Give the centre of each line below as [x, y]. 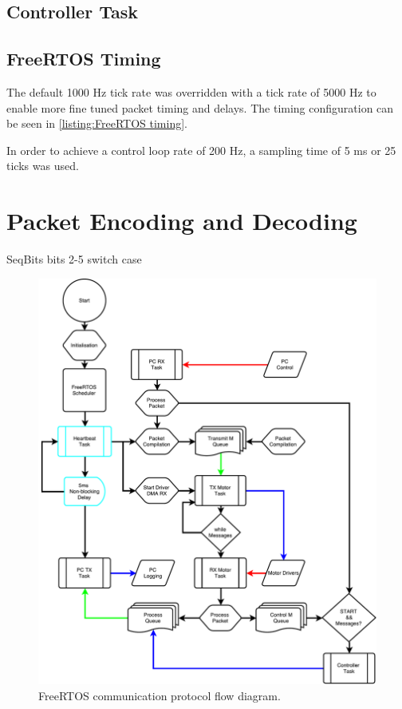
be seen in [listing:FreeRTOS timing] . [97, 123]
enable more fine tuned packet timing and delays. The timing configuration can [200, 107]
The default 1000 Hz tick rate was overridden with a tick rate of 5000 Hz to [191, 91]
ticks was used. [43, 166]
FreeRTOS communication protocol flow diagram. [160, 695]
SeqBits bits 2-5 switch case [74, 259]
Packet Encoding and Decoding [182, 221]
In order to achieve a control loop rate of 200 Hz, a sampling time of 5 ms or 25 [201, 150]
